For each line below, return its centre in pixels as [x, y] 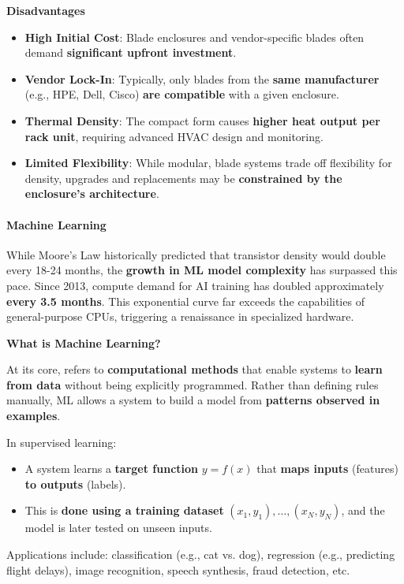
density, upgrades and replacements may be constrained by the [183, 178]
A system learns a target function [112, 469]
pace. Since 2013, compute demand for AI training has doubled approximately [195, 285]
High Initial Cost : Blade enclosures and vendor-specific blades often [195, 37]
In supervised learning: [62, 442]
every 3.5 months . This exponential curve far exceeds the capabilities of [185, 301]
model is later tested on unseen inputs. [118, 528]
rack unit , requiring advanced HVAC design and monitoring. [174, 136]
